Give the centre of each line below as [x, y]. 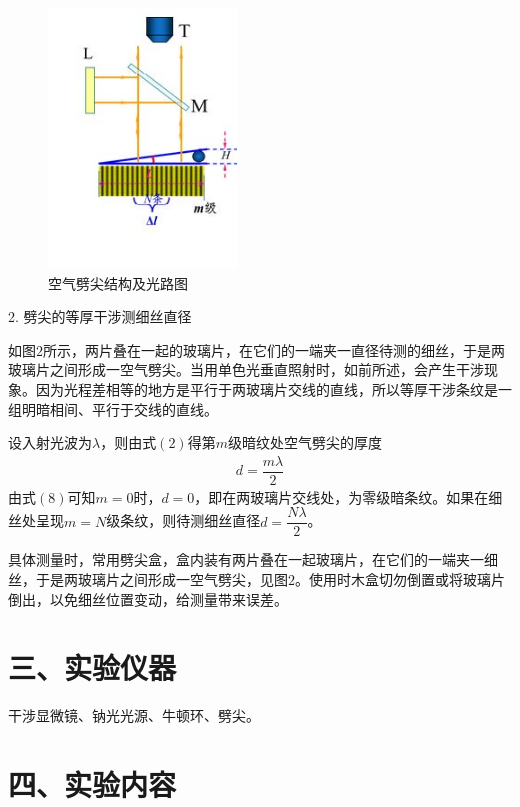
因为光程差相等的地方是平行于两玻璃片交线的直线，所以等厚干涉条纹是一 [273, 388]
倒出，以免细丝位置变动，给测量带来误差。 [148, 598]
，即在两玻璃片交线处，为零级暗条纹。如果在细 [348, 496]
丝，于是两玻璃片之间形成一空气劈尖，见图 [148, 579]
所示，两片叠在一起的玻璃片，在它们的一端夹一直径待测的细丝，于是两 [274, 349]
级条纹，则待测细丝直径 [183, 520]
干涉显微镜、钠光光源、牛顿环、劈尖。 [134, 715]
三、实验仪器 [92, 667]
